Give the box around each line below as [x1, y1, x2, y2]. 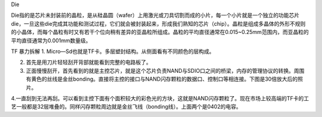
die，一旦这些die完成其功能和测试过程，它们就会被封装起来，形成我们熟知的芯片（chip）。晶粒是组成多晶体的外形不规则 [11, 20, 306, 27]
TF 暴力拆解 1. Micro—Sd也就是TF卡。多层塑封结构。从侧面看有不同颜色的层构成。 [11, 48, 215, 55]
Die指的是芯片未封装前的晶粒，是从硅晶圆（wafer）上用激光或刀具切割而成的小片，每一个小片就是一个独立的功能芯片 [11, 12, 300, 19]
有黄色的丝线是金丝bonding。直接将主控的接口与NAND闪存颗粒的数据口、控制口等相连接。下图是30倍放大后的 [26, 75, 298, 83]
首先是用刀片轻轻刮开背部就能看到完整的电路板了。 [26, 59, 151, 66]
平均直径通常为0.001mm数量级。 [11, 36, 92, 44]
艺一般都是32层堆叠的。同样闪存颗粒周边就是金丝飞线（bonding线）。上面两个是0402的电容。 [11, 103, 241, 110]
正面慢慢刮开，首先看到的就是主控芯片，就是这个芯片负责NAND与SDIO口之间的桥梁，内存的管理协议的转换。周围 [26, 67, 305, 74]
